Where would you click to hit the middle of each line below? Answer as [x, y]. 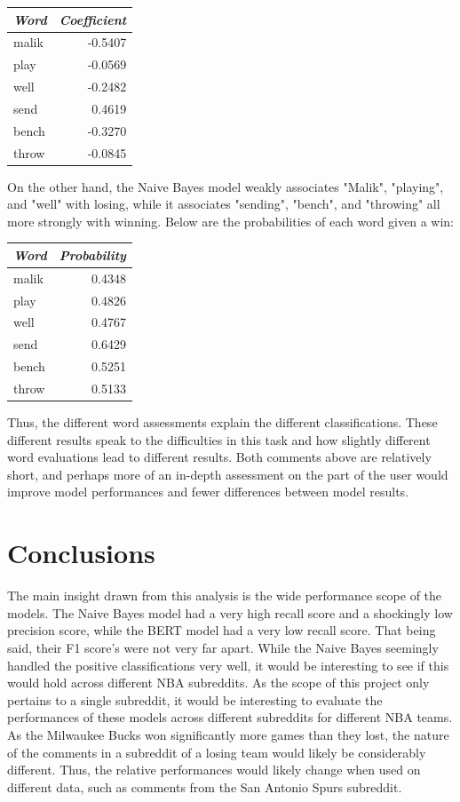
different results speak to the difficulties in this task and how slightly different [219, 439]
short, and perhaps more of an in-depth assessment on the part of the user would [228, 474]
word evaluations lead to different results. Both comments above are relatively [219, 457]
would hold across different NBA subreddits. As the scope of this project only [218, 683]
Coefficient [93, 19]
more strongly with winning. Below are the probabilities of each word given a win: [230, 221]
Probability [92, 254]
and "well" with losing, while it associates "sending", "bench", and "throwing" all [224, 204]
